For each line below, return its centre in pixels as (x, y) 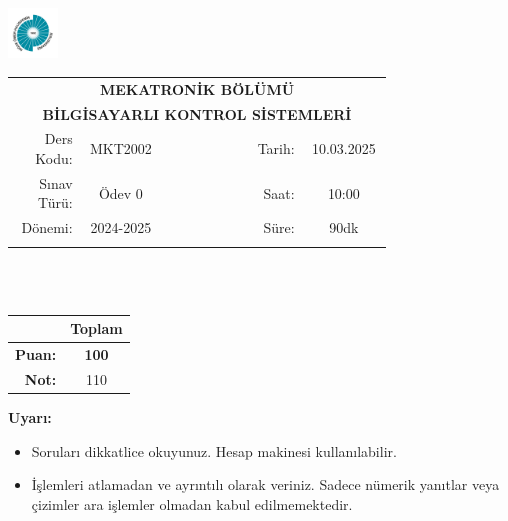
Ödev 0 (120, 192)
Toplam (96, 328)
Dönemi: (47, 227)
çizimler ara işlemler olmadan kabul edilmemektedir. (192, 503)
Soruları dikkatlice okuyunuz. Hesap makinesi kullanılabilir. (214, 450)
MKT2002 (120, 148)
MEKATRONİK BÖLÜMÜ (197, 88)
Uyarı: (30, 417)
